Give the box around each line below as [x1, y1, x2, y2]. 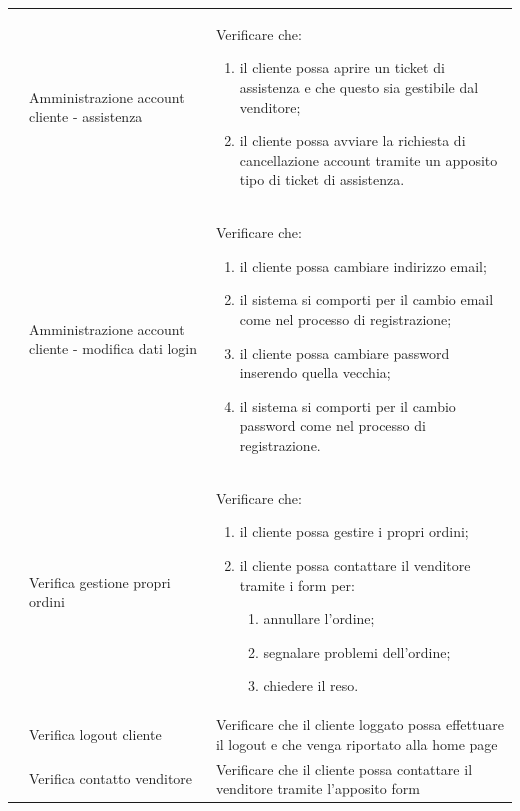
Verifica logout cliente [29, 723, 162, 744]
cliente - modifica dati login [29, 338, 197, 359]
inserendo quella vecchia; [239, 362, 391, 383]
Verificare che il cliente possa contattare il [215, 758, 473, 779]
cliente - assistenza [29, 106, 143, 127]
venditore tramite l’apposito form [215, 778, 420, 799]
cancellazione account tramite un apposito [239, 149, 498, 170]
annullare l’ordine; [263, 608, 375, 629]
